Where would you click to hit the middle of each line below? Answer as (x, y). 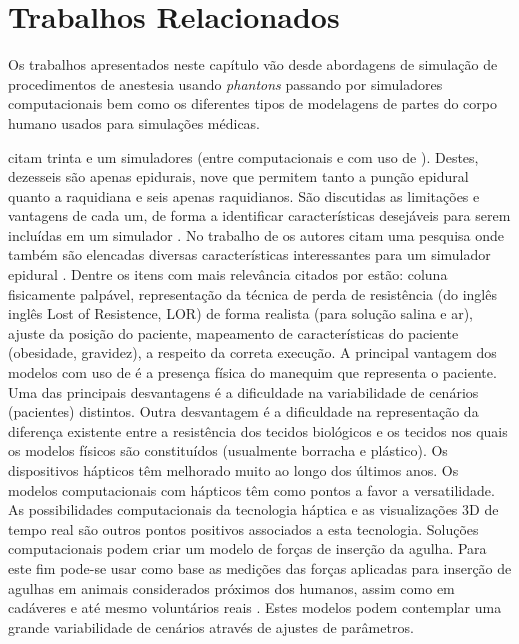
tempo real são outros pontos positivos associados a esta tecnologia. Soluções (243, 528)
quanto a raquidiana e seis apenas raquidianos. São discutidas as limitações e (244, 195)
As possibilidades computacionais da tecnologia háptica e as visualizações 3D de (253, 509)
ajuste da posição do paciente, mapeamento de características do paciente (233, 332)
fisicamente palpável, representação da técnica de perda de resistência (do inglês (252, 293)
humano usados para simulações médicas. (134, 122)
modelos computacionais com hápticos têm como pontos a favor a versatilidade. (251, 489)
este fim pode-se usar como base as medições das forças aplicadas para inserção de (260, 567)
